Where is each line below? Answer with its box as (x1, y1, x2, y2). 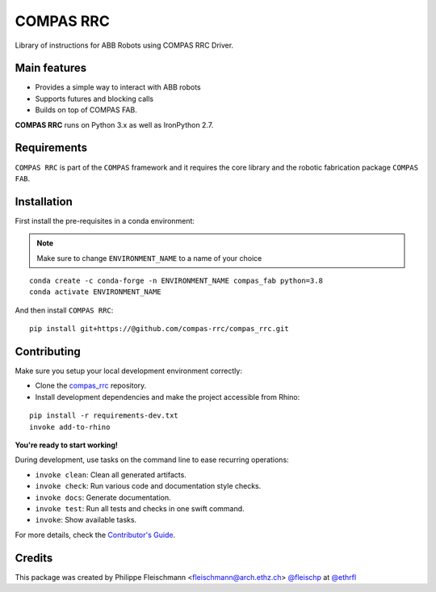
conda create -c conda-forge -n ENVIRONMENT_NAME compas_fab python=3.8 (29, 276, 323, 285)
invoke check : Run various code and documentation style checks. (35, 481, 262, 491)
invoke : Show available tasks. (35, 515, 137, 525)
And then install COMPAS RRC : (15, 305, 114, 315)
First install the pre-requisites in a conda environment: (15, 216, 195, 225)
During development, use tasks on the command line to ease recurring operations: (15, 455, 290, 464)
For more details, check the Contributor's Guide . (15, 530, 176, 540)
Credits (15, 551, 53, 565)
